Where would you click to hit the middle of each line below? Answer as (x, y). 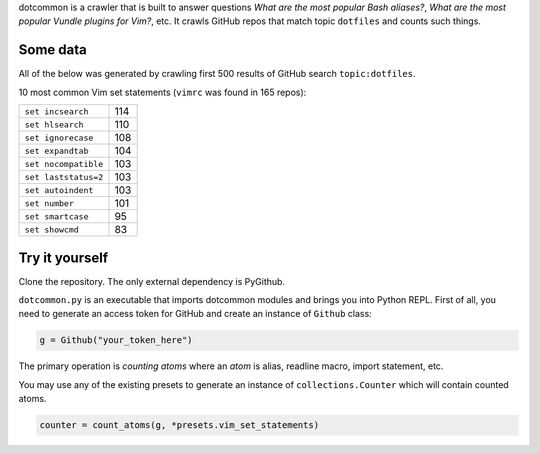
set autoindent (59, 190)
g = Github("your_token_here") (116, 340)
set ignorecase (59, 137)
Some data (52, 50)
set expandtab (56, 150)
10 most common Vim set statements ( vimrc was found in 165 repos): (162, 92)
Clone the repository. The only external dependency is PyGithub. (151, 281)
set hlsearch (54, 124)
